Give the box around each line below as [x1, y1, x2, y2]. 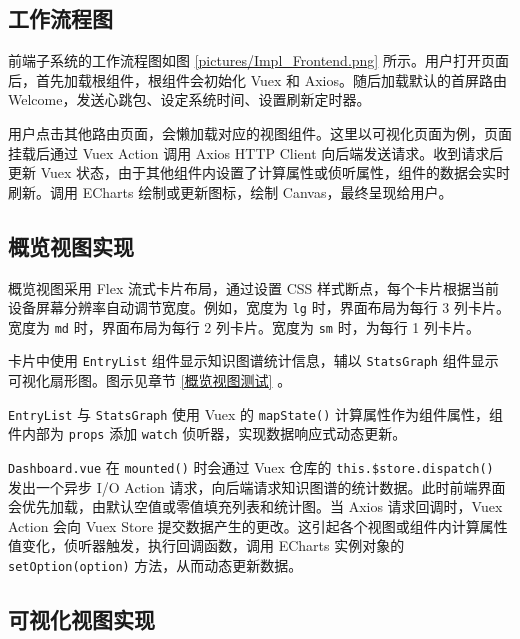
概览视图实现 [8, 230, 134, 261]
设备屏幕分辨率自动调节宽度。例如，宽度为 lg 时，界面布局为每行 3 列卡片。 [8, 297, 510, 318]
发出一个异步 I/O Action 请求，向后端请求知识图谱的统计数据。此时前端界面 [8, 476, 506, 497]
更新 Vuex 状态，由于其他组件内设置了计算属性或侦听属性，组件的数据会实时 [8, 162, 511, 183]
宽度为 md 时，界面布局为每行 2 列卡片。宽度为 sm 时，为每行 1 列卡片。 [8, 316, 480, 337]
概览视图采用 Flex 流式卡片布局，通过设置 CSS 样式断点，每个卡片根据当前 [8, 277, 499, 298]
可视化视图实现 [8, 604, 155, 635]
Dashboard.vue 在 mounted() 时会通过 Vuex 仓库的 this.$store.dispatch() [8, 457, 494, 478]
